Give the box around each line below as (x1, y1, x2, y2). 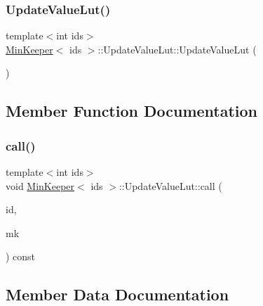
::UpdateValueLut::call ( (119, 178, 222, 193)
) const (6, 249, 36, 264)
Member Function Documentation (6, 100, 258, 122)
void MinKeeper (6, 178, 75, 193)
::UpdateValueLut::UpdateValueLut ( (97, 42, 257, 56)
